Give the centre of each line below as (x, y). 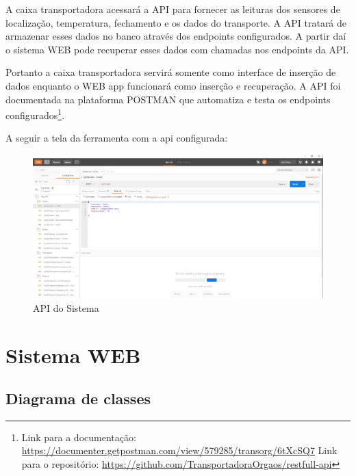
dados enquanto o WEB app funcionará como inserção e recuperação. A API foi (173, 85)
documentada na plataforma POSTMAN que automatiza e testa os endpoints (168, 99)
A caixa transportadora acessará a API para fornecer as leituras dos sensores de (173, 9)
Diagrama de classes (78, 398)
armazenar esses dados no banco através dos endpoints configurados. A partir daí (176, 36)
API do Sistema (66, 307)
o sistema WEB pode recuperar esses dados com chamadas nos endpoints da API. (177, 49)
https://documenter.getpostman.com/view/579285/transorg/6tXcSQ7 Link (179, 450)
